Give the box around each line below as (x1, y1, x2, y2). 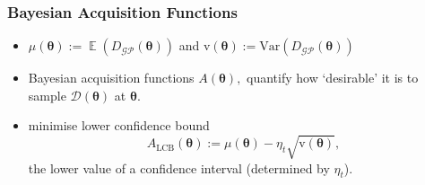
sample (28, 85, 66, 104)
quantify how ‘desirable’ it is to (247, 68, 419, 87)
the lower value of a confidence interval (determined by (28, 158, 330, 177)
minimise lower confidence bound (28, 116, 210, 135)
